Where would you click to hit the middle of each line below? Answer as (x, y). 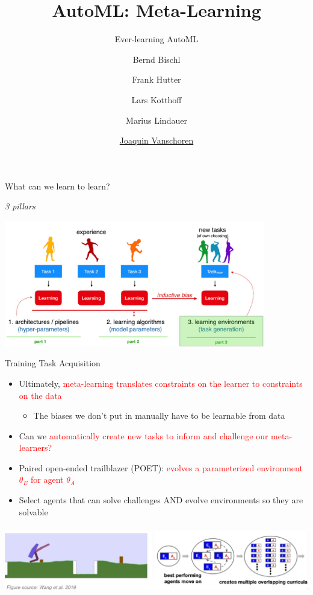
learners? (36, 447)
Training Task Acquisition (53, 363)
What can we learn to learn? (57, 186)
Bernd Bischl (156, 59)
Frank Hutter (156, 79)
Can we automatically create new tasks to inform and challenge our (144, 435)
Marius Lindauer (156, 120)
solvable (33, 511)
